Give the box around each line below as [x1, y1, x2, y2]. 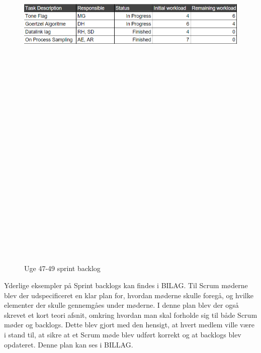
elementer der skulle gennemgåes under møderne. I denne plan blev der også [4, 300, 239, 310]
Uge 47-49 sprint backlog [24, 263, 101, 274]
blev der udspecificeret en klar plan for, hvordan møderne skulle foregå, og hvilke [4, 290, 253, 300]
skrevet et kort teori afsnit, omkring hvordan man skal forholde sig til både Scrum [4, 309, 257, 320]
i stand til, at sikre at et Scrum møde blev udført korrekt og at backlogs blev [4, 329, 241, 340]
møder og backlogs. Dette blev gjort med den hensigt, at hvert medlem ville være [4, 319, 254, 330]
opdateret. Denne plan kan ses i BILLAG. [4, 339, 133, 349]
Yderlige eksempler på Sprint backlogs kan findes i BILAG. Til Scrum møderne [4, 280, 248, 291]
